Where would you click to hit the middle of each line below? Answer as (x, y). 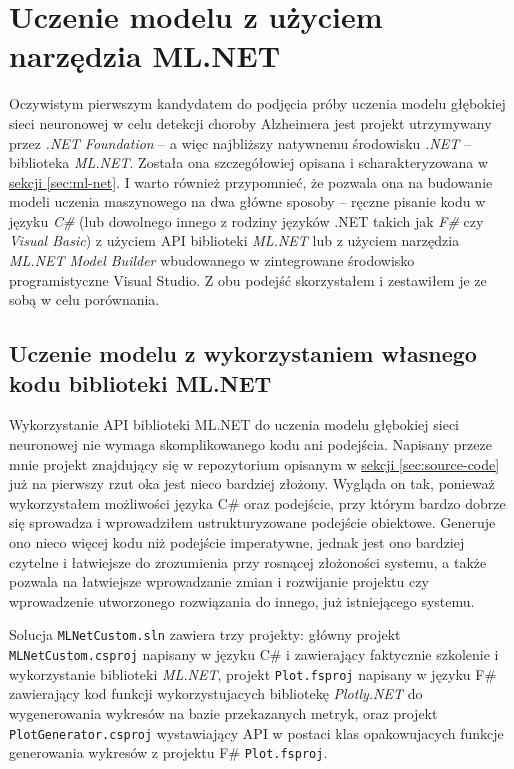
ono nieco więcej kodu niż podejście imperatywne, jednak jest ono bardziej (237, 542)
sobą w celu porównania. (84, 299)
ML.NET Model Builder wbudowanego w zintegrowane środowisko (212, 260)
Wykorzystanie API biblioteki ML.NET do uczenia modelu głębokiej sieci (234, 424)
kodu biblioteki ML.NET (140, 382)
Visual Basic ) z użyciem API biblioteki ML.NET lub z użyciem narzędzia (234, 240)
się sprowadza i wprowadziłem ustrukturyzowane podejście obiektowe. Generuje (252, 522)
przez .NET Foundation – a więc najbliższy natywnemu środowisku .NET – (240, 142)
